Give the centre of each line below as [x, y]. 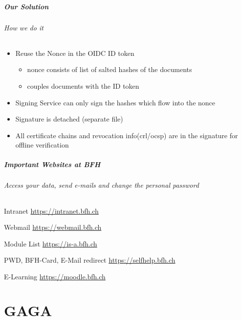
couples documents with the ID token [83, 86]
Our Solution [26, 6]
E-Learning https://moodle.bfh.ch [55, 277]
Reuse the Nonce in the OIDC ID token [75, 53]
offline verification [42, 145]
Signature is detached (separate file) [69, 119]
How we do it [24, 27]
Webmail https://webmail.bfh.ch [53, 227]
